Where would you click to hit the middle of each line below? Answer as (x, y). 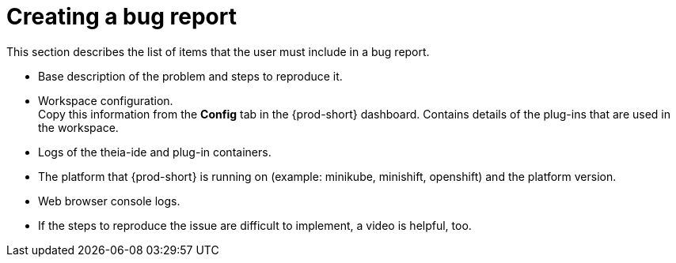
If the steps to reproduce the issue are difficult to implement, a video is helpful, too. (255, 225)
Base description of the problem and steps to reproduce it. (190, 76)
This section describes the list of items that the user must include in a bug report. (218, 51)
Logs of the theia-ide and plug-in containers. (155, 152)
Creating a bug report (122, 17)
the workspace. (78, 127)
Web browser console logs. (109, 201)
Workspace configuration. (106, 100)
